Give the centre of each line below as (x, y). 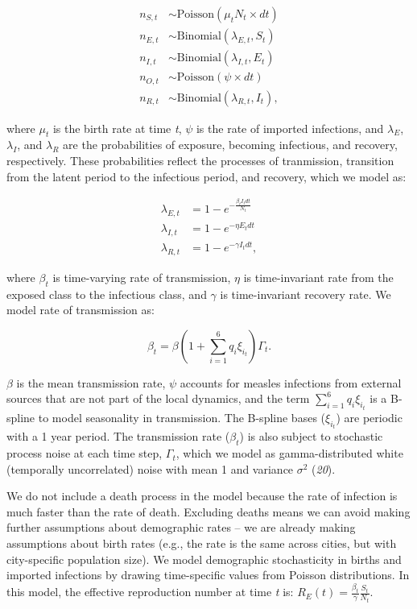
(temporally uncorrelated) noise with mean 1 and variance (150, 468)
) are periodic (369, 417)
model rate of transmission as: (81, 310)
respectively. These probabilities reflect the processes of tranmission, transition (200, 160)
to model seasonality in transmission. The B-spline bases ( (182, 417)
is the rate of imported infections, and (290, 128)
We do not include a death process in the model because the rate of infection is (202, 496)
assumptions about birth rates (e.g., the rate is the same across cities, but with (202, 543)
